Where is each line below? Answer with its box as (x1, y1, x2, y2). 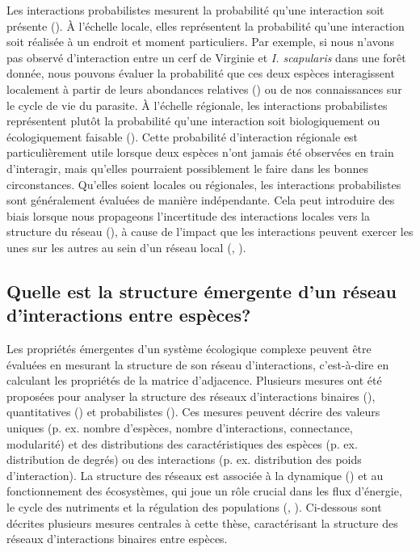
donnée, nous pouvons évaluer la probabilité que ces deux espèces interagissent (6, 65, 395, 82)
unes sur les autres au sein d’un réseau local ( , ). (6, 238, 246, 255)
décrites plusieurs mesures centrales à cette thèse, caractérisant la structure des (6, 514, 398, 531)
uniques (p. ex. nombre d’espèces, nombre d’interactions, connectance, (6, 419, 353, 436)
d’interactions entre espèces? (6, 302, 251, 327)
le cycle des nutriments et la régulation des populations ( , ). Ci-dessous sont (6, 499, 382, 516)
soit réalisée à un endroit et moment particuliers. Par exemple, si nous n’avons (6, 33, 394, 50)
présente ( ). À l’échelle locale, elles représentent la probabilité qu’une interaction (6, 17, 405, 34)
